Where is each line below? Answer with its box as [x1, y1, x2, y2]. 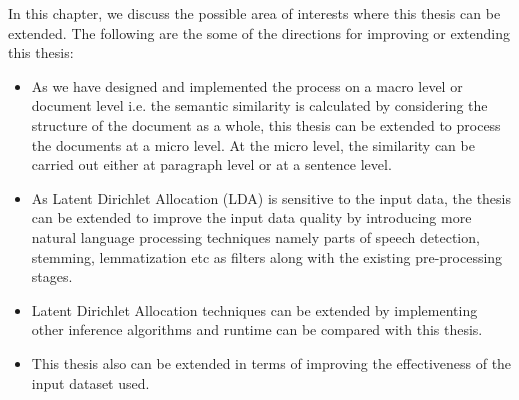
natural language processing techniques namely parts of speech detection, [31, 226, 480, 247]
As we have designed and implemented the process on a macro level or [31, 75, 463, 96]
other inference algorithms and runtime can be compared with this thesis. [31, 319, 483, 340]
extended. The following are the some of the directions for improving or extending [8, 22, 511, 43]
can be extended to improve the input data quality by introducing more [31, 207, 472, 228]
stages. [31, 266, 73, 287]
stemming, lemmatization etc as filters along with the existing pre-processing [31, 246, 503, 267]
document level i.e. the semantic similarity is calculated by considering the [31, 95, 488, 116]
